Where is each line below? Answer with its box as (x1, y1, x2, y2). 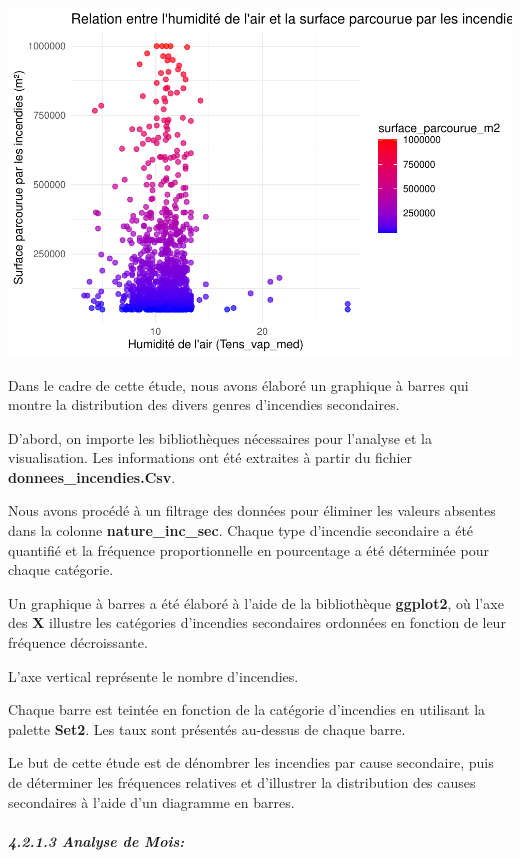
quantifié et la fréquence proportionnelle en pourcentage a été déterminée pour (8, 539, 489, 560)
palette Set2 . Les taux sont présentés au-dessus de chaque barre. (8, 718, 406, 739)
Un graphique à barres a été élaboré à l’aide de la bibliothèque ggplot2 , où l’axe (8, 592, 504, 613)
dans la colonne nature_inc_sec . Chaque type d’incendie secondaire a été (8, 520, 474, 541)
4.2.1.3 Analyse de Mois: (8, 830, 185, 851)
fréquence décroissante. (8, 632, 148, 653)
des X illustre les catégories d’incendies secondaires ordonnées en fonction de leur (8, 612, 506, 633)
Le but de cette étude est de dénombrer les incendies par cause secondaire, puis (8, 752, 494, 773)
